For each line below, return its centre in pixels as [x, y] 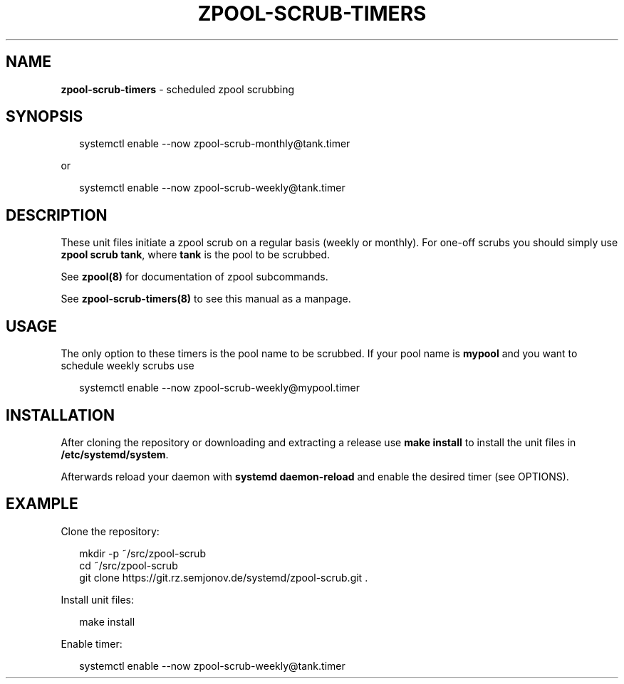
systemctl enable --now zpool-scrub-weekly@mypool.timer [219, 388]
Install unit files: [98, 599]
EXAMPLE [42, 504]
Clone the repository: [110, 531]
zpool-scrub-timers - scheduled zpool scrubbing [178, 89]
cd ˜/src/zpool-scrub [129, 565]
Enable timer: [92, 643]
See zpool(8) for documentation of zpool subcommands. [194, 277]
